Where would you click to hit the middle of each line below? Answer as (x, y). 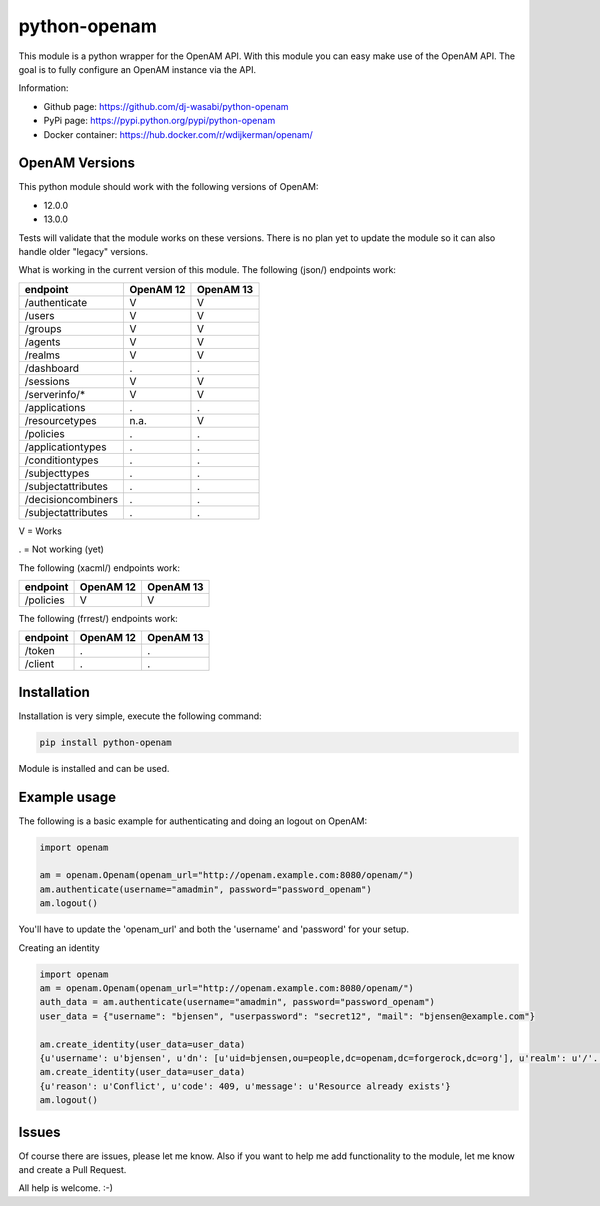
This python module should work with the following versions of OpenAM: (168, 187)
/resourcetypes (60, 420)
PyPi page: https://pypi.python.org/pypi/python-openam (159, 121)
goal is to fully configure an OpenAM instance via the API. (137, 69)
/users (39, 315)
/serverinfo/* (54, 394)
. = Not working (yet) (61, 549)
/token (39, 651)
